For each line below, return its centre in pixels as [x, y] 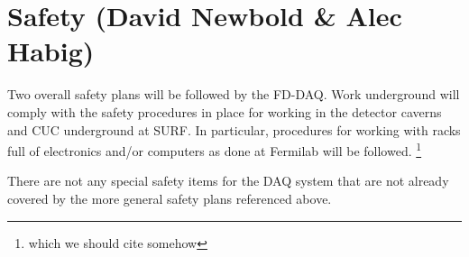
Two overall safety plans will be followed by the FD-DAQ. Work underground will [234, 94]
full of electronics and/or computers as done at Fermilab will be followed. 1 [215, 149]
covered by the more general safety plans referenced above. [170, 198]
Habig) [51, 51]
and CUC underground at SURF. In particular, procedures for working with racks [234, 129]
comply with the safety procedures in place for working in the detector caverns [225, 111]
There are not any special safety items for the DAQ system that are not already [228, 181]
